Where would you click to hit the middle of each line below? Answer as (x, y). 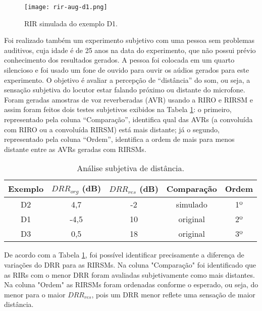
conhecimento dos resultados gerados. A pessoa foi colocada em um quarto (119, 60)
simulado (192, 204)
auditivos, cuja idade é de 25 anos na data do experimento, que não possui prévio (130, 50)
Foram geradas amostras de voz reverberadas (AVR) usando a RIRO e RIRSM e (128, 99)
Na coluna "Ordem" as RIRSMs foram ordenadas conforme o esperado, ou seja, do (131, 284)
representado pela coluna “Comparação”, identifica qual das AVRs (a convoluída (128, 119)
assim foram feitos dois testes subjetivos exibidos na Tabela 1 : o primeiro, (118, 109)
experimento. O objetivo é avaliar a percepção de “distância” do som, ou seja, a (127, 80)
